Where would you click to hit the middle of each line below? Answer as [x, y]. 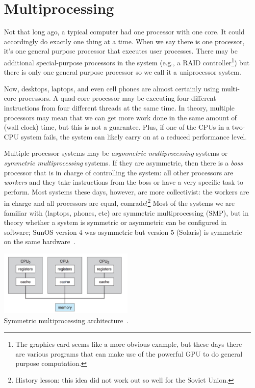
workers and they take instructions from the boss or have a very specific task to [124, 182]
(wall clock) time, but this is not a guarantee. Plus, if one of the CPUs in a [117, 127]
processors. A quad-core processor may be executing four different [117, 98]
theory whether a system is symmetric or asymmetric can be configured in [115, 222]
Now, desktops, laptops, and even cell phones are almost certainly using [112, 88]
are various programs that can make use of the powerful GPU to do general [129, 353]
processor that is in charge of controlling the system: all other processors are [119, 172]
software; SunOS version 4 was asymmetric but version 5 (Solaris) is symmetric [123, 232]
